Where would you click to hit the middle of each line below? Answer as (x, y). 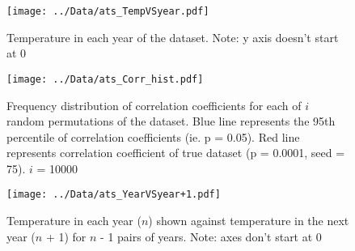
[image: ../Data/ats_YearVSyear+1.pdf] (114, 195)
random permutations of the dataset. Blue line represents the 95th (171, 121)
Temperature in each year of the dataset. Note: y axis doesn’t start (173, 37)
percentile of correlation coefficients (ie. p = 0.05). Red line (153, 136)
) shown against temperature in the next (249, 221)
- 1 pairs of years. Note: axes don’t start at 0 (211, 236)
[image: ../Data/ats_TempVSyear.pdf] (108, 11)
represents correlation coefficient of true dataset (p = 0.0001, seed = (176, 153)
